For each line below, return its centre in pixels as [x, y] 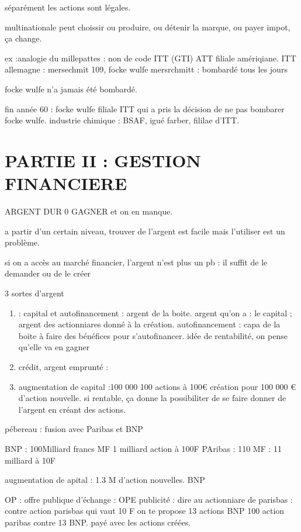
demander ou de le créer [48, 273]
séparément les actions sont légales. [68, 7]
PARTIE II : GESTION [103, 160]
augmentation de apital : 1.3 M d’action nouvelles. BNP [105, 480]
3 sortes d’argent [34, 293]
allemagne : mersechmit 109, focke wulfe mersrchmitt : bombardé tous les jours [146, 69]
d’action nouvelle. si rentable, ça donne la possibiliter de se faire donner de [152, 398]
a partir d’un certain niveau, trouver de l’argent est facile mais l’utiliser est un [145, 231]
